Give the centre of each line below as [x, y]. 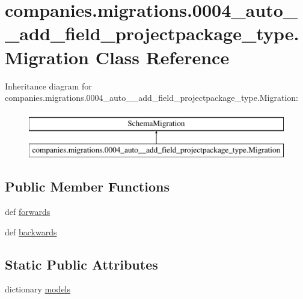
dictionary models [38, 289]
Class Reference [162, 57]
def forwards [28, 212]
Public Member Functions [87, 186]
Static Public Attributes [81, 264]
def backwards [31, 231]
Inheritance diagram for [48, 86]
